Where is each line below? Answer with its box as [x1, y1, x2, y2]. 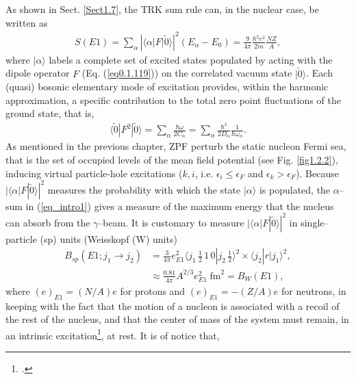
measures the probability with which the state [47, 182, 241, 196]
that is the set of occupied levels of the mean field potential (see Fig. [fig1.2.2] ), [5, 152, 338, 166]
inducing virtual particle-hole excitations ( [5, 166, 183, 180]
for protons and [120, 283, 186, 298]
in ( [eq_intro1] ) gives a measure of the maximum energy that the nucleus [25, 198, 334, 213]
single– [301, 215, 329, 229]
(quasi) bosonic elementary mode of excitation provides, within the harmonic [5, 79, 329, 94]
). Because [296, 166, 339, 180]
